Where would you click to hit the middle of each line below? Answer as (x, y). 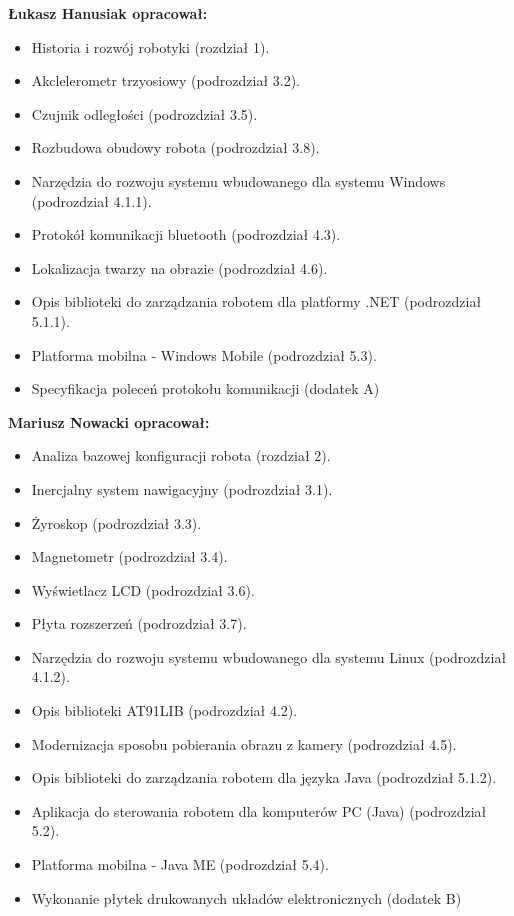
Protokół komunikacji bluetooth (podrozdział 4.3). (186, 234)
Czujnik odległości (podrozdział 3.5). (144, 113)
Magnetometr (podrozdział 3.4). (129, 556)
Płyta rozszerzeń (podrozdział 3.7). (139, 623)
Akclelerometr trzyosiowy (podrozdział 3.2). (166, 80)
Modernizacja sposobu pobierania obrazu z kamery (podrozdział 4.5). (244, 743)
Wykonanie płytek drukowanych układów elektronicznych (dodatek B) (246, 897)
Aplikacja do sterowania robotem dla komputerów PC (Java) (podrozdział (259, 810)
